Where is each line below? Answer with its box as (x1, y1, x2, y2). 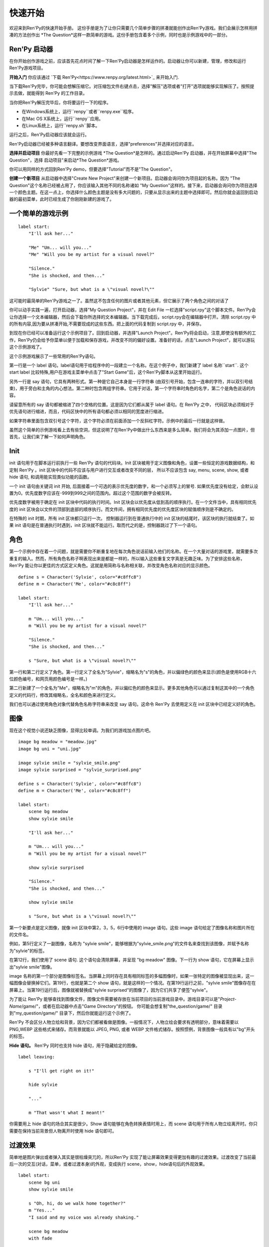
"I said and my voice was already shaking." (28, 1215, 139, 1220)
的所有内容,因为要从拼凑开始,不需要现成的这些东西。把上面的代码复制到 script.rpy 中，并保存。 (9, 321, 204, 327)
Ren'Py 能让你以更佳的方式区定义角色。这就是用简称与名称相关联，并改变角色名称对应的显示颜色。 (9, 563, 213, 569)
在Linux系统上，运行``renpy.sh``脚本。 (21, 122, 100, 128)
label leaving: (18, 1054, 55, 1059)
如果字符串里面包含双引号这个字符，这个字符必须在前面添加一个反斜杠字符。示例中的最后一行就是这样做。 (9, 417, 228, 423)
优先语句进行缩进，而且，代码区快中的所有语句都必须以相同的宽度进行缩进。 (9, 409, 166, 415)
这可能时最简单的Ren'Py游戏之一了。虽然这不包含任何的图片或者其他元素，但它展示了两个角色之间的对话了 (9, 297, 229, 304)
